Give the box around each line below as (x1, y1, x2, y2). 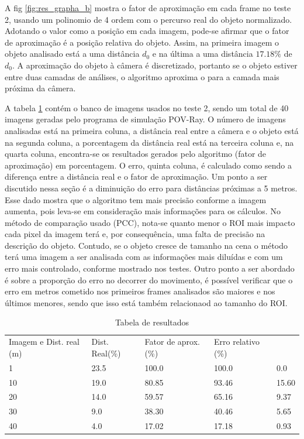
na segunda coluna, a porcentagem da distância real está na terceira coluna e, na (5, 136, 294, 148)
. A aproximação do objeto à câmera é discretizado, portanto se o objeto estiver (12, 59, 298, 71)
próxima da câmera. (5, 82, 76, 94)
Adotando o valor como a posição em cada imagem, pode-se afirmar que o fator (5, 25, 289, 37)
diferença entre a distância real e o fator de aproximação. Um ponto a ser (5, 170, 268, 183)
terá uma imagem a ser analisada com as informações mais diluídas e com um (5, 251, 283, 263)
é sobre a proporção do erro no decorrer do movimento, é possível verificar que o (5, 273, 293, 286)
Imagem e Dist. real (9, 335, 80, 348)
